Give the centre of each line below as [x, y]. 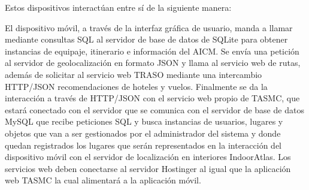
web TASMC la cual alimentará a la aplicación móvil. [103, 180]
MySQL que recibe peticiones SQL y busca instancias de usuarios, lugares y [144, 121]
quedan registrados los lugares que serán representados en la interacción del [143, 145]
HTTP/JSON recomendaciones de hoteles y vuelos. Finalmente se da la [136, 86]
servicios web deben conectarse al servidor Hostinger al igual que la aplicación [148, 168]
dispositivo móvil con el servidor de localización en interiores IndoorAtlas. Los [148, 157]
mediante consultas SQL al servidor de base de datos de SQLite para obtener [146, 39]
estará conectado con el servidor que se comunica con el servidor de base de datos [154, 109]
